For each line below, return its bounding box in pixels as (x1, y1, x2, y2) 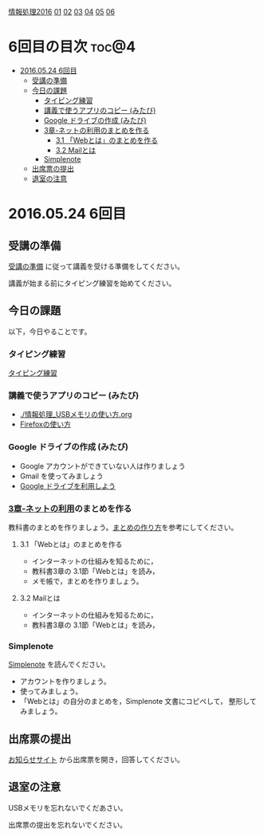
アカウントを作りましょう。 (19, 677, 111, 686)
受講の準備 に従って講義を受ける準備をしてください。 (8, 261, 185, 271)
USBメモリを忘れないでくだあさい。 (8, 803, 128, 812)
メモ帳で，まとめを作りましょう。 (31, 576, 144, 586)
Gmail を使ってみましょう (19, 471, 104, 481)
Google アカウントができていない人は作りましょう (19, 461, 186, 470)
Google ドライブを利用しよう (19, 481, 116, 490)
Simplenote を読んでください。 (8, 660, 110, 670)
